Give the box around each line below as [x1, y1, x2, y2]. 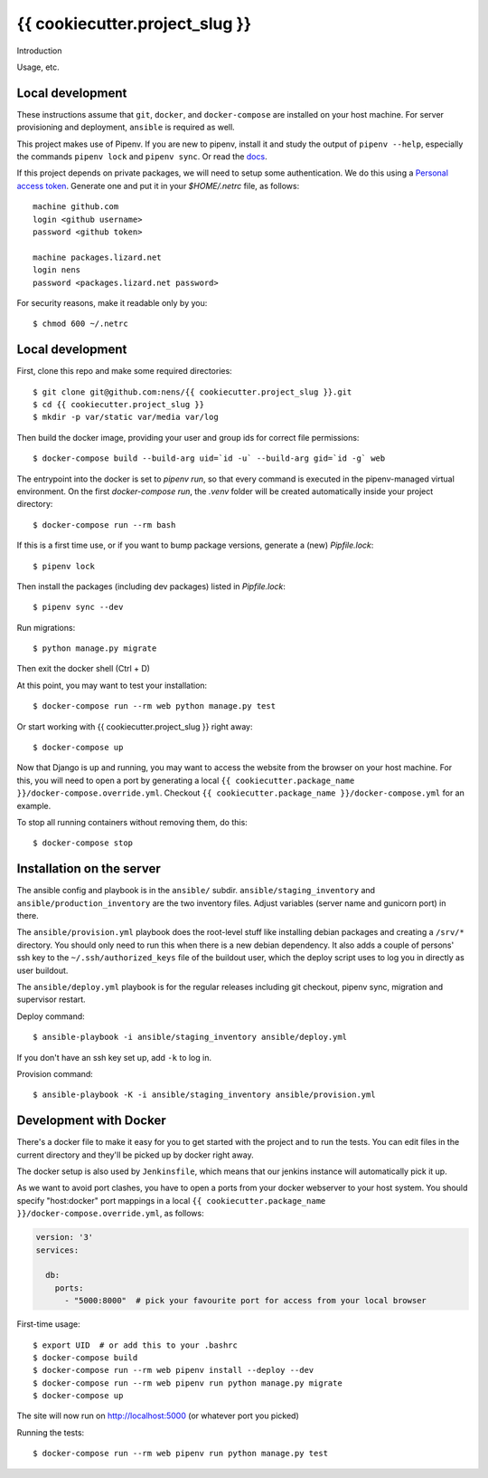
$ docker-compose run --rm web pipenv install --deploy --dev [33, 1365, 314, 1376]
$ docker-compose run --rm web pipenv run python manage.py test [33, 1448, 329, 1459]
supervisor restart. [16, 994, 86, 1005]
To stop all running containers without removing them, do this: [16, 816, 248, 827]
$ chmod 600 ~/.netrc [33, 319, 128, 329]
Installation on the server [16, 861, 162, 877]
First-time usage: [16, 1319, 80, 1330]
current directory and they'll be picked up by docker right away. [16, 1149, 254, 1160]
